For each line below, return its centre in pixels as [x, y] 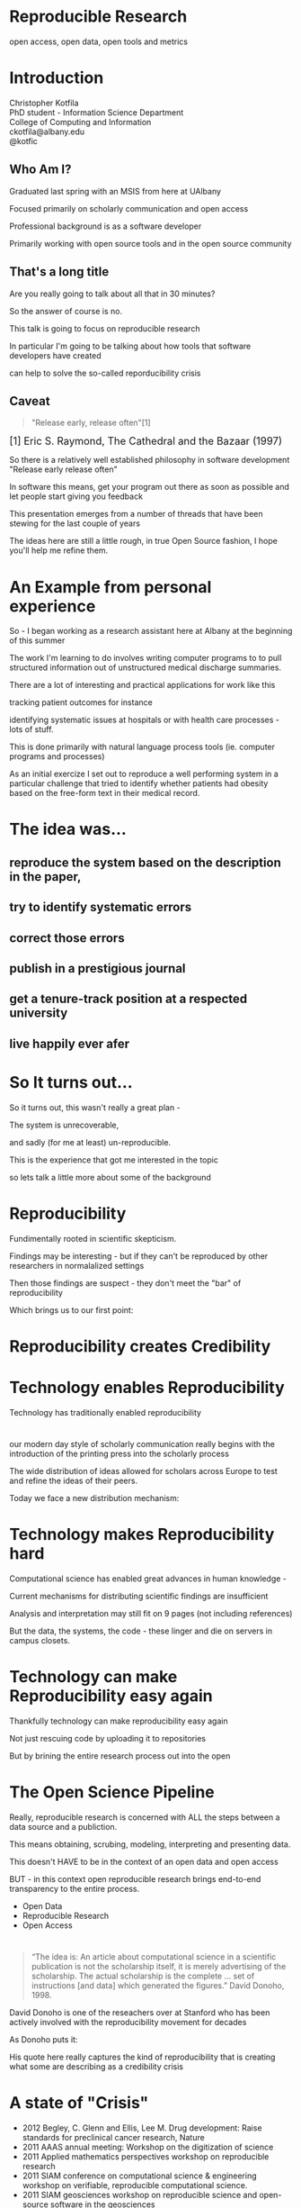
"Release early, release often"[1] [91, 423]
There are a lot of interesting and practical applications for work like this [142, 685]
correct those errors [67, 938]
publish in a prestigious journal [97, 968]
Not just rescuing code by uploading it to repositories [108, 1738]
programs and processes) [57, 756]
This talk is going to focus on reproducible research [105, 328]
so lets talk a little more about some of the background [110, 1177]
